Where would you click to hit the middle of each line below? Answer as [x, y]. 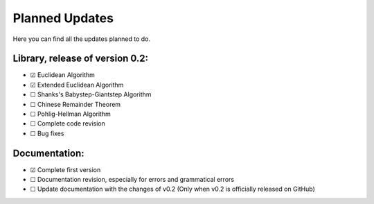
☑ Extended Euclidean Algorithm [77, 85]
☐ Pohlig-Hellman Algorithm [70, 114]
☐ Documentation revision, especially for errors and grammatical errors [132, 180]
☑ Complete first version [65, 169]
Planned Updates [63, 18]
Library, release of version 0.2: [81, 59]
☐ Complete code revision [68, 124]
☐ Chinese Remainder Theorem [75, 104]
